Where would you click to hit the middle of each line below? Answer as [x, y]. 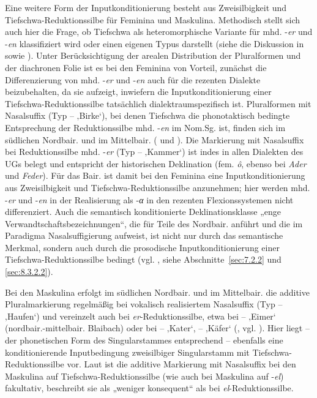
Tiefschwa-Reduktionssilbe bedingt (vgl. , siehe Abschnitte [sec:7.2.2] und [143, 259]
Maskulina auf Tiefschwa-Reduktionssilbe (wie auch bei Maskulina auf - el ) [144, 376]
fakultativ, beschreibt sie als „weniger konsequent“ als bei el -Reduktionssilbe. [149, 388]
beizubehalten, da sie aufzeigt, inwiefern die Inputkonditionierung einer [138, 92]
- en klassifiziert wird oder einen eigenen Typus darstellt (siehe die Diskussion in [155, 43]
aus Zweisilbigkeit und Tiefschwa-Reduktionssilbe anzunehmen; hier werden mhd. [158, 187]
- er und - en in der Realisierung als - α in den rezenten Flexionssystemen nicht [149, 199]
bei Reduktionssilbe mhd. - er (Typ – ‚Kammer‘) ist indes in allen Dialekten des [154, 152]
